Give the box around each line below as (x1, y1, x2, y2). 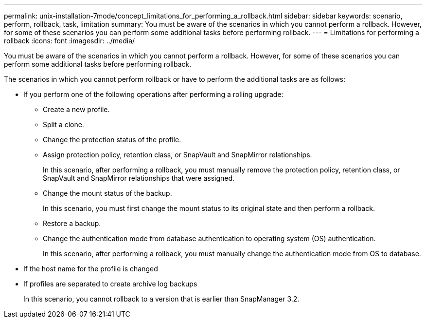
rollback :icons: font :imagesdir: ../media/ (4, 37, 135, 45)
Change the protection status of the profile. (43, 135, 181, 144)
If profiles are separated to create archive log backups (23, 280, 197, 288)
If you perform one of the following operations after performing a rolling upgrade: (23, 90, 284, 98)
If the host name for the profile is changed (23, 265, 158, 273)
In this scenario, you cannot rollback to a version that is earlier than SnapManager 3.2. (23, 295, 300, 303)
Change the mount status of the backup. (43, 189, 172, 197)
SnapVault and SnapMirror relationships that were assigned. (43, 174, 235, 182)
